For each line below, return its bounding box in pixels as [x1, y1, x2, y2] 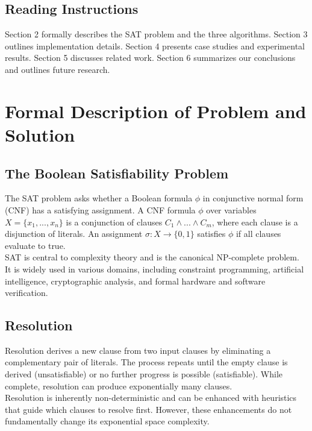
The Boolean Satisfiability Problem [5, 163, 229, 182]
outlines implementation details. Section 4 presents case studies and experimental [5, 39, 305, 52]
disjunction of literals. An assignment [5, 227, 143, 240]
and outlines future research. [5, 63, 110, 75]
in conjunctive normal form [202, 192, 304, 204]
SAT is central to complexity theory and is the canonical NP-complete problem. [5, 251, 299, 263]
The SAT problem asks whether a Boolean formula [5, 192, 193, 204]
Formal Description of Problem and [5, 98, 307, 123]
